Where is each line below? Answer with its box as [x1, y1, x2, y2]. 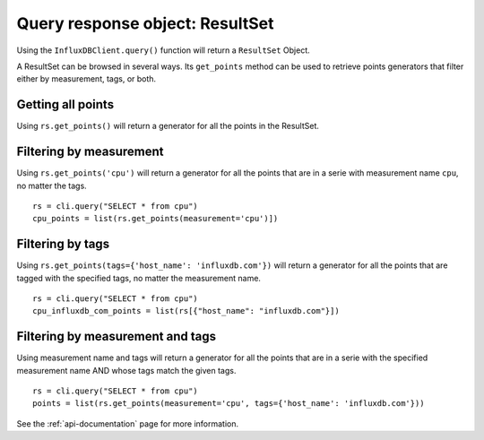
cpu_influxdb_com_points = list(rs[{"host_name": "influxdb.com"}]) [32, 306, 340, 316]
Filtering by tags [16, 237, 110, 252]
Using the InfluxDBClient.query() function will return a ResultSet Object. [16, 45, 311, 56]
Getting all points [16, 97, 115, 112]
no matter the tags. [16, 180, 87, 191]
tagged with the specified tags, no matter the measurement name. [16, 272, 262, 283]
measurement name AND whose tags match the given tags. [16, 365, 237, 375]
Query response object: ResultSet [16, 13, 274, 33]
